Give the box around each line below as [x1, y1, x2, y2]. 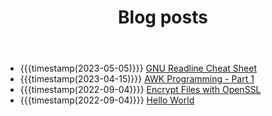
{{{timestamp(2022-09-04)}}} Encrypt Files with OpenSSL [19, 84, 262, 96]
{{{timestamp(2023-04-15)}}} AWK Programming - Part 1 [19, 73, 255, 85]
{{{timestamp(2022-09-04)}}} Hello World [19, 94, 195, 106]
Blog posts [118, 6, 208, 29]
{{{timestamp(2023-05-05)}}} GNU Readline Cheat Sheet [19, 62, 257, 75]
